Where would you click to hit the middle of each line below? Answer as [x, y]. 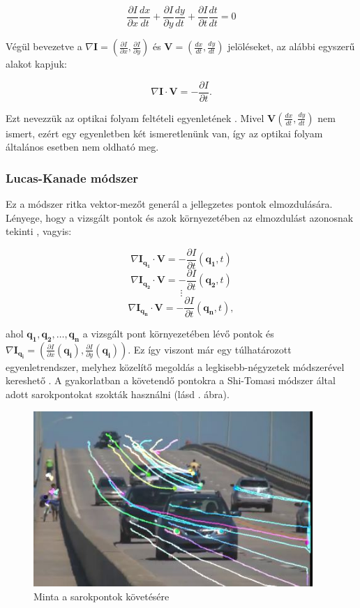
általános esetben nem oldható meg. [82, 147]
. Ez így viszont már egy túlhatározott [210, 349]
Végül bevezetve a [44, 46]
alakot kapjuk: [36, 64]
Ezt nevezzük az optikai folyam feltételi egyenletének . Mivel [135, 117]
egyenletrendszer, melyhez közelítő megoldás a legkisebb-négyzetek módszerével [175, 366]
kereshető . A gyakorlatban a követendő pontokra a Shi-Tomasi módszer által [171, 380]
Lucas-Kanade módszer [72, 177]
